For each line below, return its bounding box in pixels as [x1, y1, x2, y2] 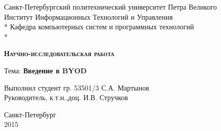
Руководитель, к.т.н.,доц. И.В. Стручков [4, 92, 128, 103]
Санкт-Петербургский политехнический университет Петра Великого [4, 2, 217, 12]
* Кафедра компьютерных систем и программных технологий [4, 21, 194, 32]
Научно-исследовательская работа [4, 48, 115, 59]
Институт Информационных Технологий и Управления [4, 11, 173, 22]
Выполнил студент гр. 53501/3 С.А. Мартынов [4, 82, 149, 93]
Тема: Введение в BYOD [4, 65, 87, 75]
